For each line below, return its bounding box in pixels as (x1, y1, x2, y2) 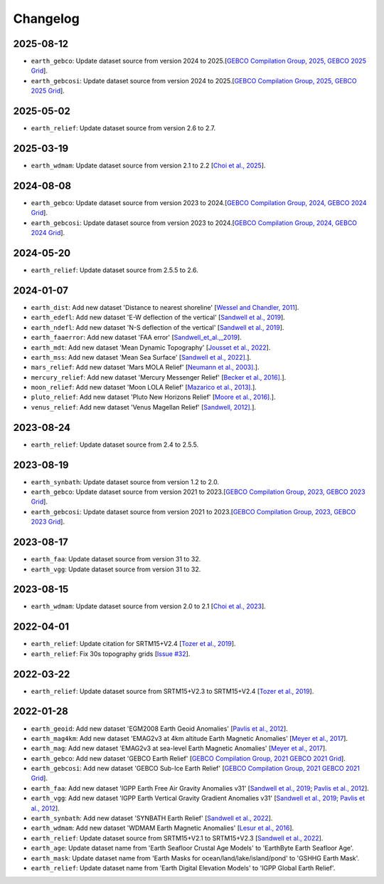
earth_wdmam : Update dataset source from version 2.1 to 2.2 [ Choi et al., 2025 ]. (31, 161, 266, 170)
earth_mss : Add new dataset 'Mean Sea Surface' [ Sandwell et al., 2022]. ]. (31, 353, 252, 361)
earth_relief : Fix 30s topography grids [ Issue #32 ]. (31, 649, 191, 658)
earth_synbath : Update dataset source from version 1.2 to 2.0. (31, 477, 220, 486)
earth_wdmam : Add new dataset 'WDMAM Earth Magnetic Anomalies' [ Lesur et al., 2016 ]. (31, 823, 294, 833)
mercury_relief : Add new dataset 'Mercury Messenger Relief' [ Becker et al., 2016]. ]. (31, 373, 287, 381)
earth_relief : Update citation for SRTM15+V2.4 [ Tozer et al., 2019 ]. (31, 640, 236, 648)
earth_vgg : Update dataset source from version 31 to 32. (31, 565, 201, 573)
